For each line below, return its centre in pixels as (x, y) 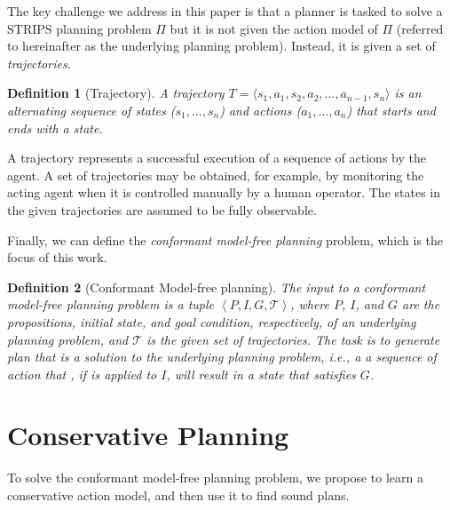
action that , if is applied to (82, 374)
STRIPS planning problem (79, 28)
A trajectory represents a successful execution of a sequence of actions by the (217, 158)
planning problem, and (68, 339)
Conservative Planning (148, 435)
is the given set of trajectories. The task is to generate (293, 339)
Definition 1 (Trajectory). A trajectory (116, 93)
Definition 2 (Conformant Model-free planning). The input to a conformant (217, 287)
